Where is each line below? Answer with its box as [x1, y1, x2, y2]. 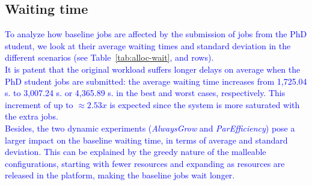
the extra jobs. [5, 110, 58, 123]
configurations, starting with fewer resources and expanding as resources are [5, 157, 285, 169]
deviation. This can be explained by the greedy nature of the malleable [5, 145, 266, 158]
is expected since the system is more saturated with [109, 98, 300, 111]
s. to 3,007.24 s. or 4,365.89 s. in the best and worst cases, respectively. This [5, 86, 286, 99]
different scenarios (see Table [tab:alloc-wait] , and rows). [5, 51, 214, 64]
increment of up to [5, 98, 73, 111]
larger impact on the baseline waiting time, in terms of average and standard [5, 133, 288, 146]
